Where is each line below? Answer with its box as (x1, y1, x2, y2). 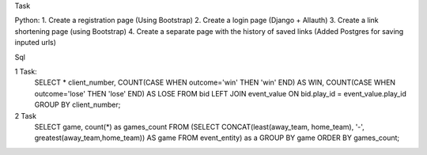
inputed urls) (14, 38, 57, 47)
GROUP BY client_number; (34, 100, 121, 110)
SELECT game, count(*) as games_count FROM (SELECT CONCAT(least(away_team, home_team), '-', (34, 122, 365, 131)
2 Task (14, 111, 37, 120)
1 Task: (14, 66, 37, 76)
